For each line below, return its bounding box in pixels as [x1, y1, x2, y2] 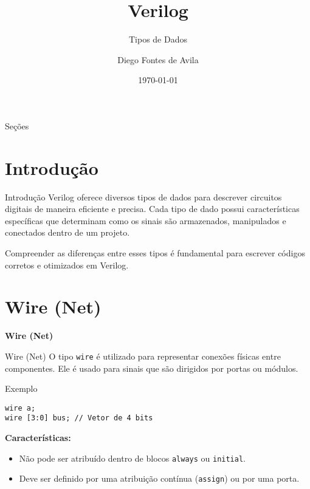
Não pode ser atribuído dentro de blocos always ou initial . [19, 451, 246, 464]
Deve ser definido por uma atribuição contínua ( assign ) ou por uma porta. [19, 472, 300, 485]
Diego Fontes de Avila [117, 53, 199, 66]
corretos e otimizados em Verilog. [5, 258, 129, 271]
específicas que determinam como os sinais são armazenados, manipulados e [5, 214, 286, 227]
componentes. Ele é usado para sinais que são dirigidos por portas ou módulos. [5, 361, 298, 374]
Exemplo [5, 382, 38, 395]
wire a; [5, 403, 36, 412]
